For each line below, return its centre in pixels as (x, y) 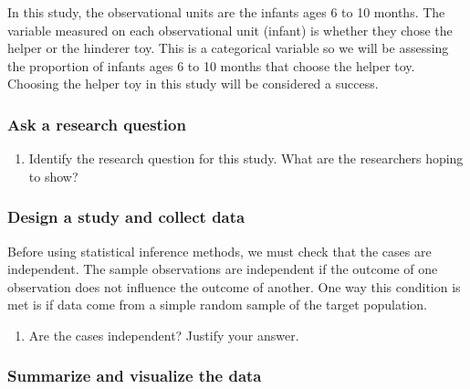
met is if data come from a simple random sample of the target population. (217, 305)
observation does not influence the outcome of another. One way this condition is (234, 286)
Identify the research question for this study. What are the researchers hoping (246, 158)
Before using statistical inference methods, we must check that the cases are (219, 251)
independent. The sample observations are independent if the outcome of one (223, 269)
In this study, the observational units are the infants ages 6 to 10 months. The (226, 12)
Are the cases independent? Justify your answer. (164, 335)
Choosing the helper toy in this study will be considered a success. (193, 84)
